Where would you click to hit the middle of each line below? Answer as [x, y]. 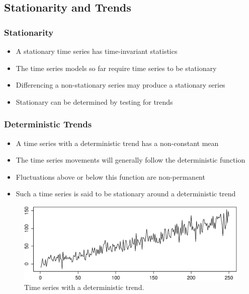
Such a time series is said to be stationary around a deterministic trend [126, 194]
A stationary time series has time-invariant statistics [97, 51]
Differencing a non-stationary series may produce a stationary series [120, 85]
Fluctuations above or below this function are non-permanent [110, 176]
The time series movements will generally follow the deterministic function [131, 160]
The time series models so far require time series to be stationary [116, 68]
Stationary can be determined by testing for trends [94, 101]
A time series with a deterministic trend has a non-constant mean [117, 143]
